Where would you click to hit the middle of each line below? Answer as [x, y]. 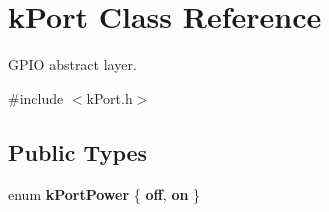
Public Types [78, 151]
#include [36, 97]
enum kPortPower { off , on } [104, 193]
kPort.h [109, 97]
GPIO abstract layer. [72, 64]
